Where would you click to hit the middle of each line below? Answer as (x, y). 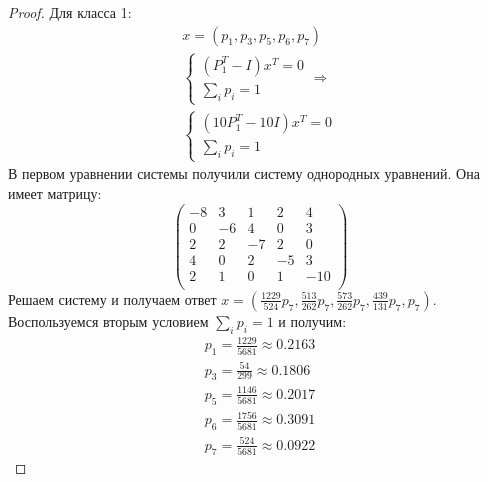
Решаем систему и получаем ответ (112, 298)
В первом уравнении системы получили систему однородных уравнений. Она (244, 173)
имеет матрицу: (55, 193)
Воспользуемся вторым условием (108, 320)
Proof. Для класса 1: (70, 12)
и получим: (312, 320)
